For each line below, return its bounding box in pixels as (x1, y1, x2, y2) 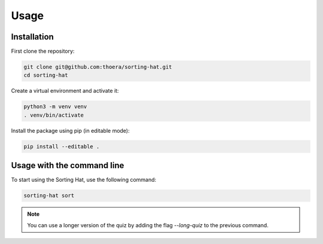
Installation (11, 32, 54, 42)
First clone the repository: (11, 48, 75, 55)
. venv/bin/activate (23, 111, 84, 118)
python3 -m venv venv (23, 103, 87, 110)
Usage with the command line (11, 160, 124, 170)
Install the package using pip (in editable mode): (11, 127, 130, 134)
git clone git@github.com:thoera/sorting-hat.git (23, 63, 172, 71)
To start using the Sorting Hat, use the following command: (11, 176, 157, 184)
